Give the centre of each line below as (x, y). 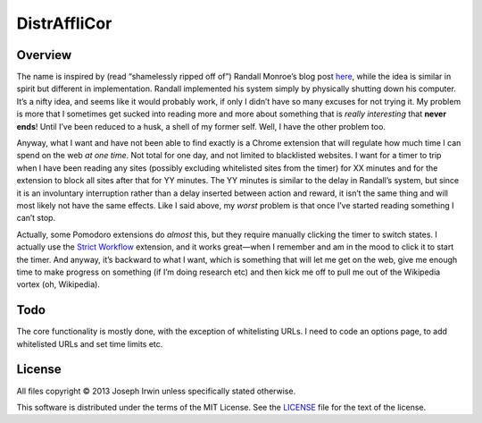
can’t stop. (36, 218)
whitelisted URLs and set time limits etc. (90, 343)
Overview (44, 55)
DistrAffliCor (64, 23)
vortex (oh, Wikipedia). (58, 284)
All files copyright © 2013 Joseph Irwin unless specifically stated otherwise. (156, 391)
